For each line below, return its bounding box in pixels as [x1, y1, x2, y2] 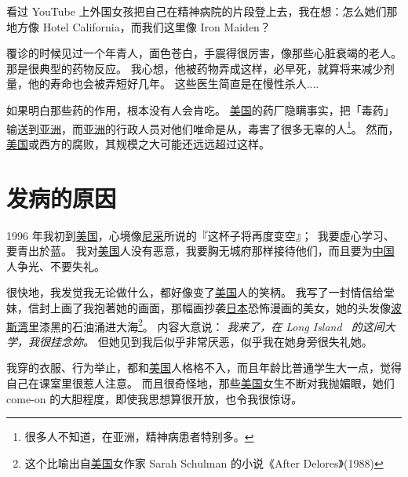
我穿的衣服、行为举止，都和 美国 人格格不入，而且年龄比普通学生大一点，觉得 [6, 359, 402, 376]
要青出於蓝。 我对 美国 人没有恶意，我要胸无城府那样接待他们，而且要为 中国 [6, 242, 395, 259]
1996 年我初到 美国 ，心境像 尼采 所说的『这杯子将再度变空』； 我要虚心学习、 [6, 227, 395, 243]
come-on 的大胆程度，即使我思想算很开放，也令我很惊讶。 [6, 390, 303, 406]
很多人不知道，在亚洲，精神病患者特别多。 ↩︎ [24, 428, 254, 445]
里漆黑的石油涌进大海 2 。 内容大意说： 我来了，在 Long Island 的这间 [28, 315, 384, 334]
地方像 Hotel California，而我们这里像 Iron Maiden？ [6, 18, 271, 35]
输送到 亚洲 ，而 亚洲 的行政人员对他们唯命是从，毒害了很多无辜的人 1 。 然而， [6, 118, 399, 137]
